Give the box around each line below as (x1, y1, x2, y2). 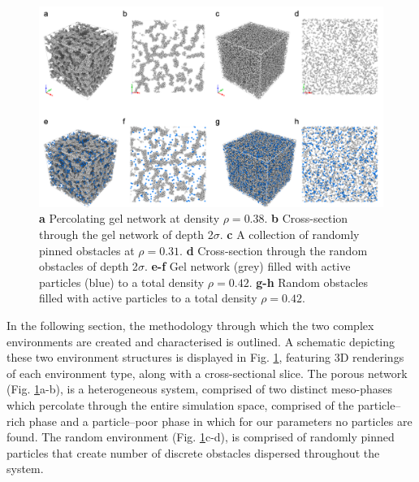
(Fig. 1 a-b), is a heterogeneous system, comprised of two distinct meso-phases (6, 380, 392, 397)
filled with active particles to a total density (39, 289, 257, 306)
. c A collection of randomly (219, 225, 360, 242)
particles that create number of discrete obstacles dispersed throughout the (6, 444, 380, 461)
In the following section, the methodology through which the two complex (6, 316, 374, 333)
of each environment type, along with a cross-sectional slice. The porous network (6, 364, 408, 381)
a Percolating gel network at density (39, 210, 220, 227)
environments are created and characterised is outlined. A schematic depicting (6, 332, 395, 350)
